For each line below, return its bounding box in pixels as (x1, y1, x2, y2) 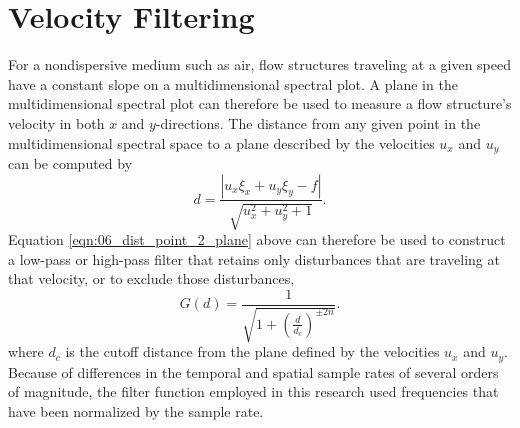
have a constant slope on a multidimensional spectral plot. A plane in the (8, 73, 458, 94)
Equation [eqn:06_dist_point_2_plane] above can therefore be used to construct (8, 228, 506, 249)
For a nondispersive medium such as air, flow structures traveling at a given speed (8, 54, 512, 75)
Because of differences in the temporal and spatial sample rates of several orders (8, 361, 499, 382)
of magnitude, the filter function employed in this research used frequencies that (8, 381, 499, 402)
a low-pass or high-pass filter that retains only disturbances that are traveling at (8, 248, 500, 269)
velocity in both (8, 112, 105, 133)
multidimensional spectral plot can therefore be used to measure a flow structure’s (8, 93, 512, 114)
